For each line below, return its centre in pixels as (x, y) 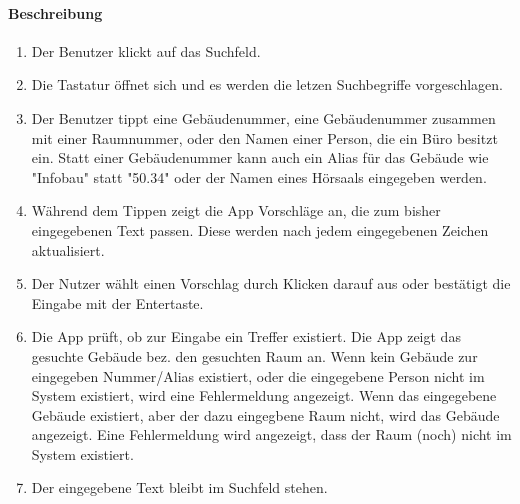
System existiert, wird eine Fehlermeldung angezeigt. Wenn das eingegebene (264, 395)
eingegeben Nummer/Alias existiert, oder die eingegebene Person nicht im (258, 375)
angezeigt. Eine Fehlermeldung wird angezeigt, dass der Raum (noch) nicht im (271, 434)
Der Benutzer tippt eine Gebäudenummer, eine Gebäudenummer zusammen (263, 117)
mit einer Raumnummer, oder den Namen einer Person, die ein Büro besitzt (264, 137)
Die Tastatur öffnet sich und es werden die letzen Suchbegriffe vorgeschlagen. (267, 84)
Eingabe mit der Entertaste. (117, 302)
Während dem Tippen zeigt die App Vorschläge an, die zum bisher (236, 210)
